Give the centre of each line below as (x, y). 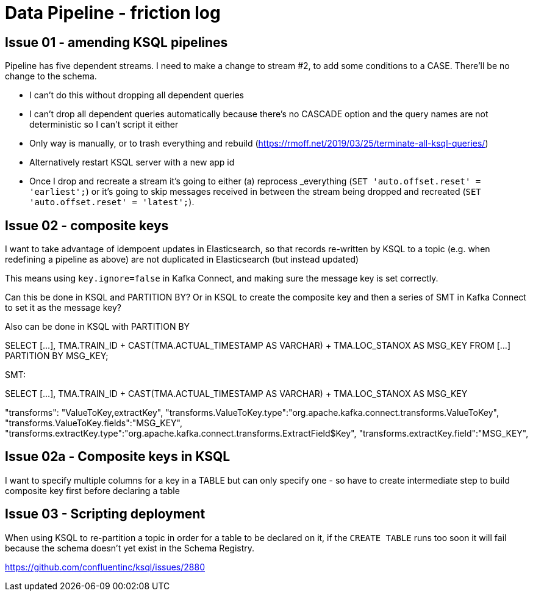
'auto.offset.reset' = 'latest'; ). (112, 202)
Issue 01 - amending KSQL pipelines (116, 42)
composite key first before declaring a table (92, 490)
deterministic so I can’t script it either (104, 125)
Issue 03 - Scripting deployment (105, 514)
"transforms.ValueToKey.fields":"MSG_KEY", (94, 423)
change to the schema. (51, 76)
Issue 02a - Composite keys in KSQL (118, 457)
